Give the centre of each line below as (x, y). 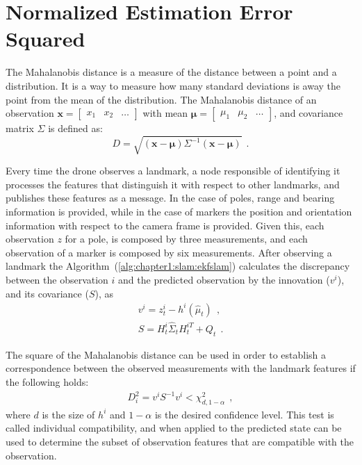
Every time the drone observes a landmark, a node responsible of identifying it (173, 171)
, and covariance (308, 113)
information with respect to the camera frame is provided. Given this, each (165, 225)
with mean (165, 113)
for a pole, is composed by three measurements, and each (186, 239)
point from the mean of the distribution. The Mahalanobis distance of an (161, 99)
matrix (20, 128)
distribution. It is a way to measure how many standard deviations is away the (173, 85)
